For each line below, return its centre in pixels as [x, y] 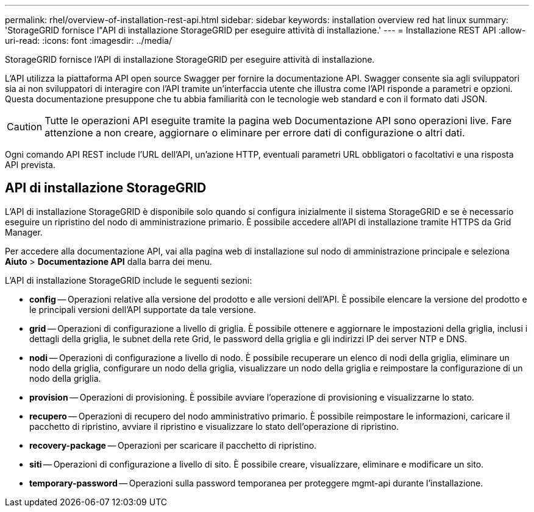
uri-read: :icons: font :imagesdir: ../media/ [88, 40]
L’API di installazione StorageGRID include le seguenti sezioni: [129, 280]
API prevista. [30, 165]
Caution [25, 127]
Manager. [24, 232]
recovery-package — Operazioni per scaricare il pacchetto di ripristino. [173, 445]
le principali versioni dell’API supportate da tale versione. [143, 309]
